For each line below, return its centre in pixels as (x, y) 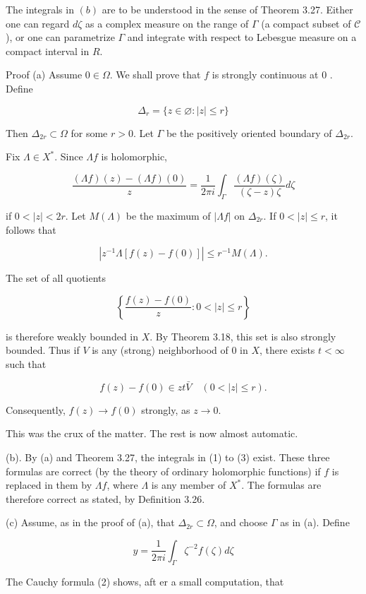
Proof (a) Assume (44, 75)
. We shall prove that (155, 75)
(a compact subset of (306, 23)
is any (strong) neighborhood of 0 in (170, 350)
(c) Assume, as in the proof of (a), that (90, 522)
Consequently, (36, 409)
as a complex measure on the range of (167, 23)
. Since (69, 156)
